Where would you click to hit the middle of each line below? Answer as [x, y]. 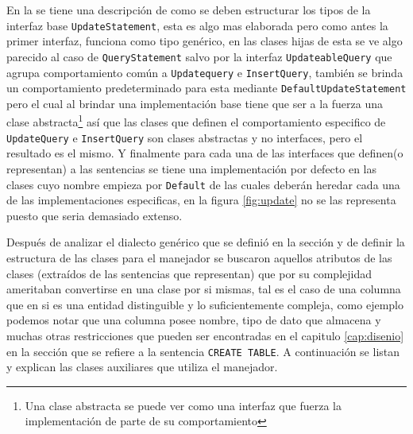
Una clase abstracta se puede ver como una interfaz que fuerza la [183, 405]
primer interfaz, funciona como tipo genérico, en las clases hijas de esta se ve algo [205, 41]
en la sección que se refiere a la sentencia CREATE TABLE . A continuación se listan [203, 351]
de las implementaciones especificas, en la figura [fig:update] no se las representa [201, 200]
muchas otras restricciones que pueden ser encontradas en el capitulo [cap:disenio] [205, 335]
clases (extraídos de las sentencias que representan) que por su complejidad [189, 273]
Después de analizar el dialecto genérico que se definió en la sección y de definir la [206, 242]
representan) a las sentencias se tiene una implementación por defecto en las [192, 168]
